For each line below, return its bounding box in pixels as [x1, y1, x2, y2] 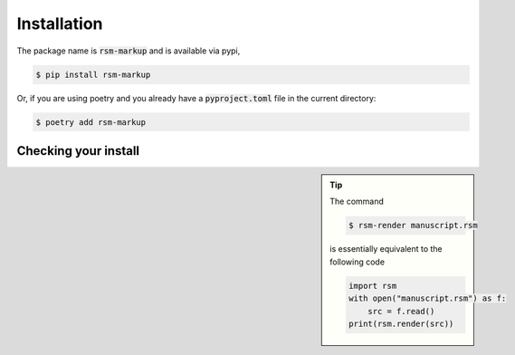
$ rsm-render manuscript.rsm [348, 220, 479, 231]
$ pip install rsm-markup [35, 69, 151, 80]
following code [329, 256, 385, 267]
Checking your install [16, 143, 140, 158]
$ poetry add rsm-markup [35, 117, 147, 127]
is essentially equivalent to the [329, 244, 443, 254]
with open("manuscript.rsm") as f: [348, 293, 507, 303]
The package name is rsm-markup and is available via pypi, [16, 45, 241, 56]
